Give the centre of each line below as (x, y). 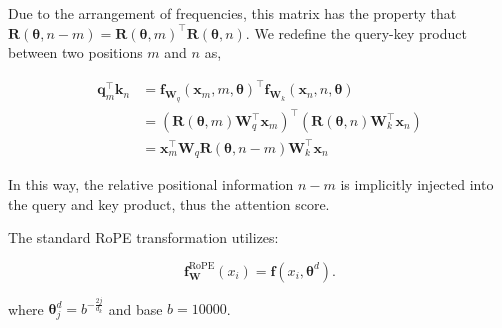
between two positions (75, 52)
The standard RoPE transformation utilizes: (143, 237)
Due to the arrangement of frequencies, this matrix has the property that (232, 13)
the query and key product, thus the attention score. (169, 203)
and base (135, 308)
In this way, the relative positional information (151, 184)
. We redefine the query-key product (356, 32)
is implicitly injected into (417, 184)
